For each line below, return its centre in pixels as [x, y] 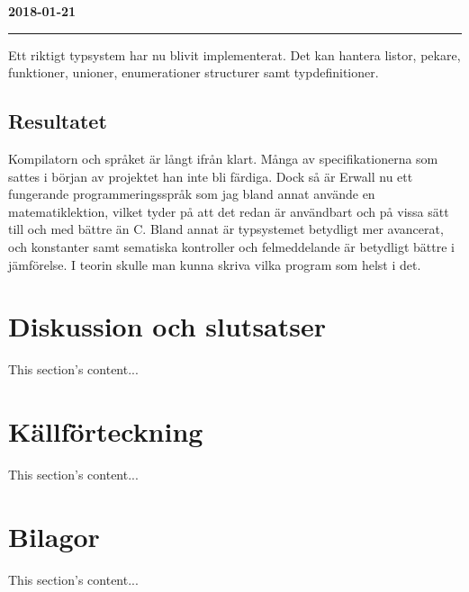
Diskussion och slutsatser [167, 326]
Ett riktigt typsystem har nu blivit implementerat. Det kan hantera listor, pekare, [234, 54]
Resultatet [58, 121]
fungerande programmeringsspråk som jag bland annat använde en [192, 194]
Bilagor [54, 536]
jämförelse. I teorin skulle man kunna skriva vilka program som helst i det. [215, 264]
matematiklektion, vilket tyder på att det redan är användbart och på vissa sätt [229, 211]
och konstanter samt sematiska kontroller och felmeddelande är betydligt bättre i [231, 246]
